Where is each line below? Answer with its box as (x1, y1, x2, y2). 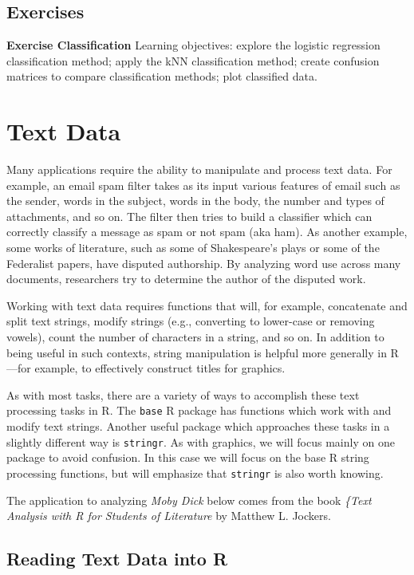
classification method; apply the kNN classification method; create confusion (6, 52, 380, 69)
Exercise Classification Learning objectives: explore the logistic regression (6, 37, 380, 53)
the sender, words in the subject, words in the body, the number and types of (6, 192, 384, 209)
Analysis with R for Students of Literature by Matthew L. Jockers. (6, 507, 331, 524)
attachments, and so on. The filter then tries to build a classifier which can (6, 207, 373, 224)
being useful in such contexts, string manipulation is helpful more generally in (6, 344, 387, 360)
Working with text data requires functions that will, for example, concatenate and (6, 297, 408, 313)
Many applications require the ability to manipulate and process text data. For (6, 161, 392, 178)
